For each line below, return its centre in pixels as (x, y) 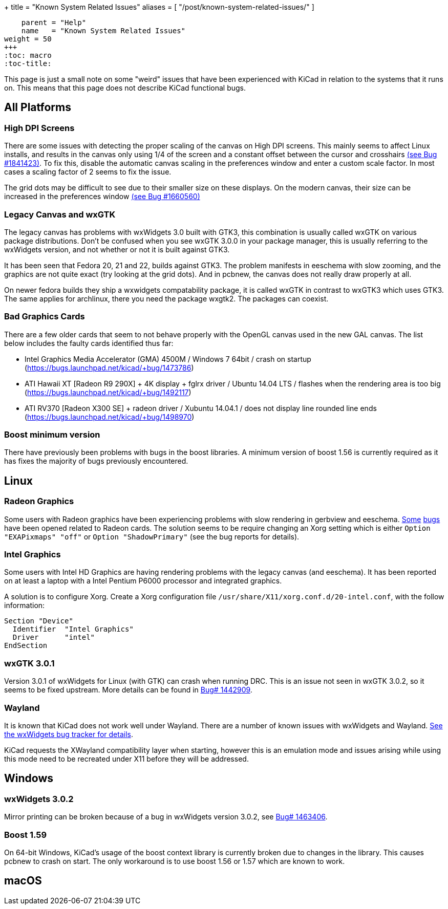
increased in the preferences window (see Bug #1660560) (102, 197)
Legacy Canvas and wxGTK (60, 214)
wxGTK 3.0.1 (29, 663)
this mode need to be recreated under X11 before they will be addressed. (126, 759)
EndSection (26, 646)
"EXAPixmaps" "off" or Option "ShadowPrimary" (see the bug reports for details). (152, 536)
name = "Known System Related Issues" (103, 31)
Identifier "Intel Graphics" (73, 629)
